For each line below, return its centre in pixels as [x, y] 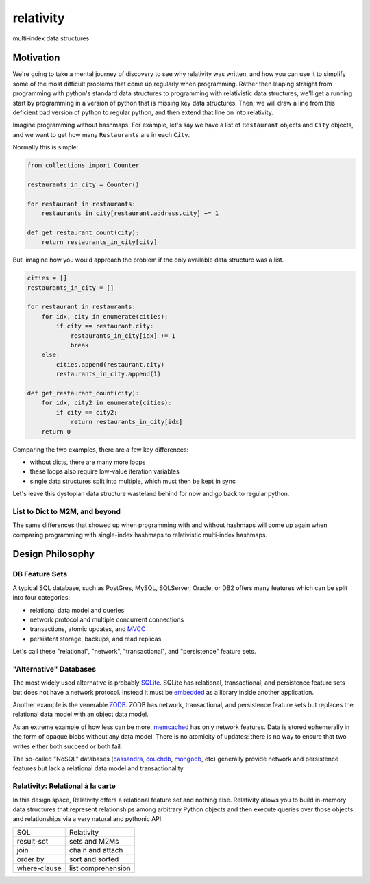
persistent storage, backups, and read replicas [96, 639]
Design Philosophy [54, 554]
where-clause [39, 868]
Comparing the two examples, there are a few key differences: [101, 450]
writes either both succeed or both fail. [67, 746]
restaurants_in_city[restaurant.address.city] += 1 [130, 213]
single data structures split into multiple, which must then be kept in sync [133, 481]
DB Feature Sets [40, 574]
